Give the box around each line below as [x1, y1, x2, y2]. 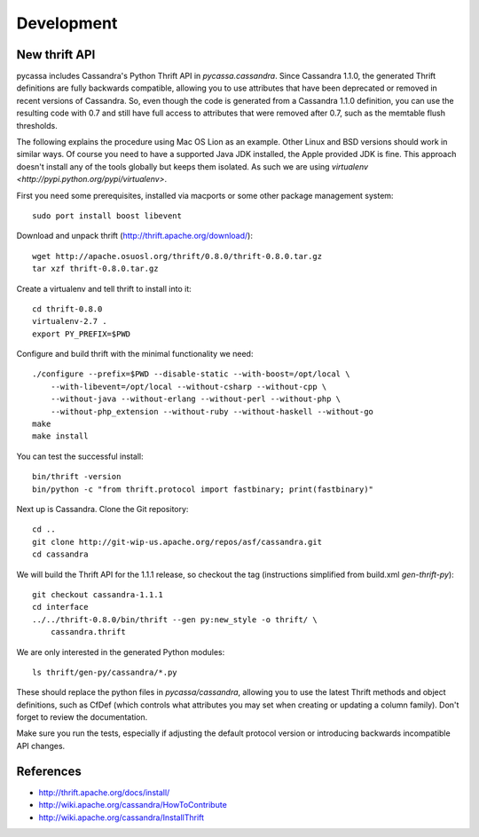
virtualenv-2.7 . [32, 316, 107, 327]
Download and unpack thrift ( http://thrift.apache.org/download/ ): [16, 231, 253, 241]
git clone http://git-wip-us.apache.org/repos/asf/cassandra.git [32, 537, 323, 547]
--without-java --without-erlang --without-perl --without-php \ [50, 394, 342, 404]
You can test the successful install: [16, 451, 144, 462]
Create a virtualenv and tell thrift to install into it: [16, 283, 192, 294]
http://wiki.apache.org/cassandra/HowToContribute [38, 800, 228, 810]
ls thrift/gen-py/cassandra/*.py [32, 667, 177, 677]
